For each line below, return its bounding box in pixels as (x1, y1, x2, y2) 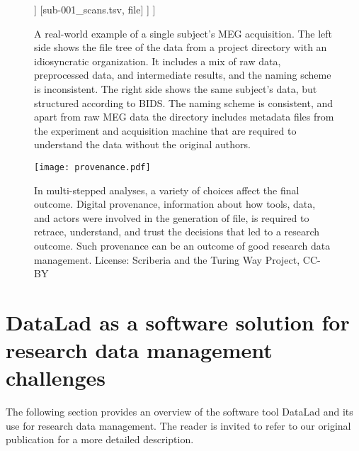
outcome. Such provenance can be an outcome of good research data (34, 238, 331, 252)
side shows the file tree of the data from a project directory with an (34, 40, 327, 55)
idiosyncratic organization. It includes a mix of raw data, (34, 53, 281, 68)
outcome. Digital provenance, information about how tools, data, (34, 196, 316, 211)
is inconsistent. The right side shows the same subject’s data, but (34, 81, 317, 96)
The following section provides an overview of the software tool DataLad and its (6, 404, 353, 419)
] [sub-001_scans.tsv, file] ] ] (34, 2, 156, 16)
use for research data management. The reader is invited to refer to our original (6, 418, 351, 433)
